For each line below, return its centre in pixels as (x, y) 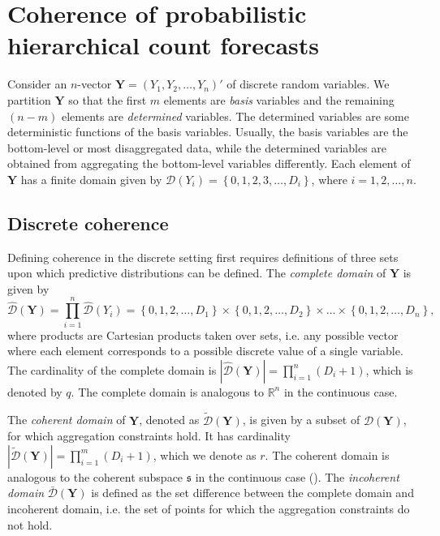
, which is (389, 369)
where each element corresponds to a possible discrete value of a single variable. (205, 351)
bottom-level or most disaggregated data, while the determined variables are (197, 147)
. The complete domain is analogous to (167, 391)
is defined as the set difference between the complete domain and (252, 493)
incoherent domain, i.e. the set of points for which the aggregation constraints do (209, 508)
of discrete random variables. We (308, 84)
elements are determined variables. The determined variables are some (235, 116)
